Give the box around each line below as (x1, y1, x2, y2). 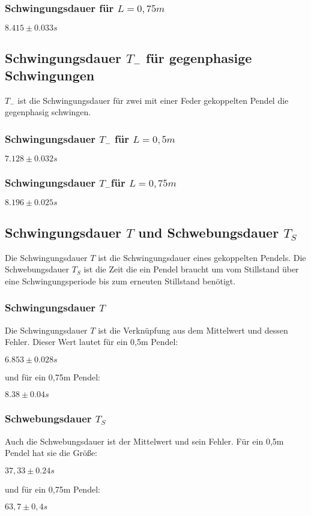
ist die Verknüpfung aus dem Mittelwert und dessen (98, 323, 288, 336)
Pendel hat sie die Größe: (5, 446, 98, 459)
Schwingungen (5, 66, 95, 84)
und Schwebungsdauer (138, 223, 279, 241)
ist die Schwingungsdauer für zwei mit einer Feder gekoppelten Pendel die (17, 94, 289, 106)
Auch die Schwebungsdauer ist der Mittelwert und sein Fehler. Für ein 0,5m (5, 434, 284, 447)
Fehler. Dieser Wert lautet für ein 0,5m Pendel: (5, 335, 178, 348)
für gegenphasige (145, 48, 252, 67)
